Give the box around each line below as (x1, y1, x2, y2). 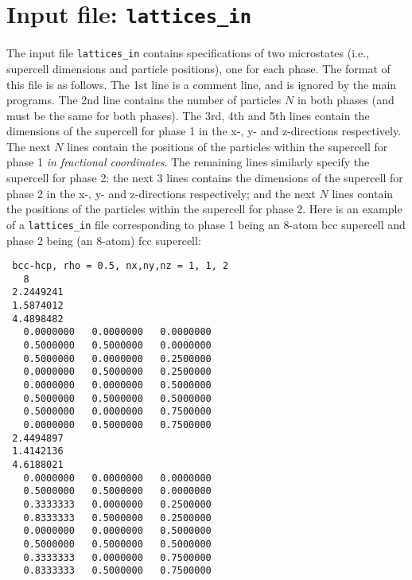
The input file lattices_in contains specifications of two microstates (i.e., (6, 45, 369, 61)
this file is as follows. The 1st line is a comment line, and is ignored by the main (6, 76, 397, 92)
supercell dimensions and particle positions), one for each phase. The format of (6, 60, 391, 76)
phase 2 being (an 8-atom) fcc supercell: (6, 232, 201, 248)
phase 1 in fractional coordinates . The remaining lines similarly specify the (6, 154, 370, 170)
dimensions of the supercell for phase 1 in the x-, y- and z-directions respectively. (6, 123, 402, 139)
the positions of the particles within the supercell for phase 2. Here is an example (6, 200, 402, 217)
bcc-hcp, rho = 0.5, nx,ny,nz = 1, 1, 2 (12, 260, 229, 272)
